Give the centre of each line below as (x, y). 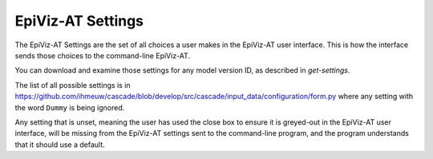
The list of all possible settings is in (73, 85)
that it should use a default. (60, 145)
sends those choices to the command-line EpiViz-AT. (103, 55)
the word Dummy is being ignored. (70, 107)
